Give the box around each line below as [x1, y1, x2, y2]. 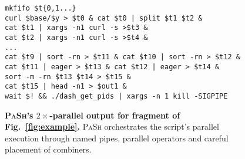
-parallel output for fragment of [49, 109, 180, 121]
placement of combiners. [5, 143, 92, 155]
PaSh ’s [5, 109, 33, 121]
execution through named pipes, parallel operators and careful [5, 131, 229, 144]
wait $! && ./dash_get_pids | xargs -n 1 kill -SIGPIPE [5, 92, 228, 100]
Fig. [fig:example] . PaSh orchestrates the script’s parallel [5, 120, 219, 133]
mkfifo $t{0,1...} [5, 4, 76, 12]
